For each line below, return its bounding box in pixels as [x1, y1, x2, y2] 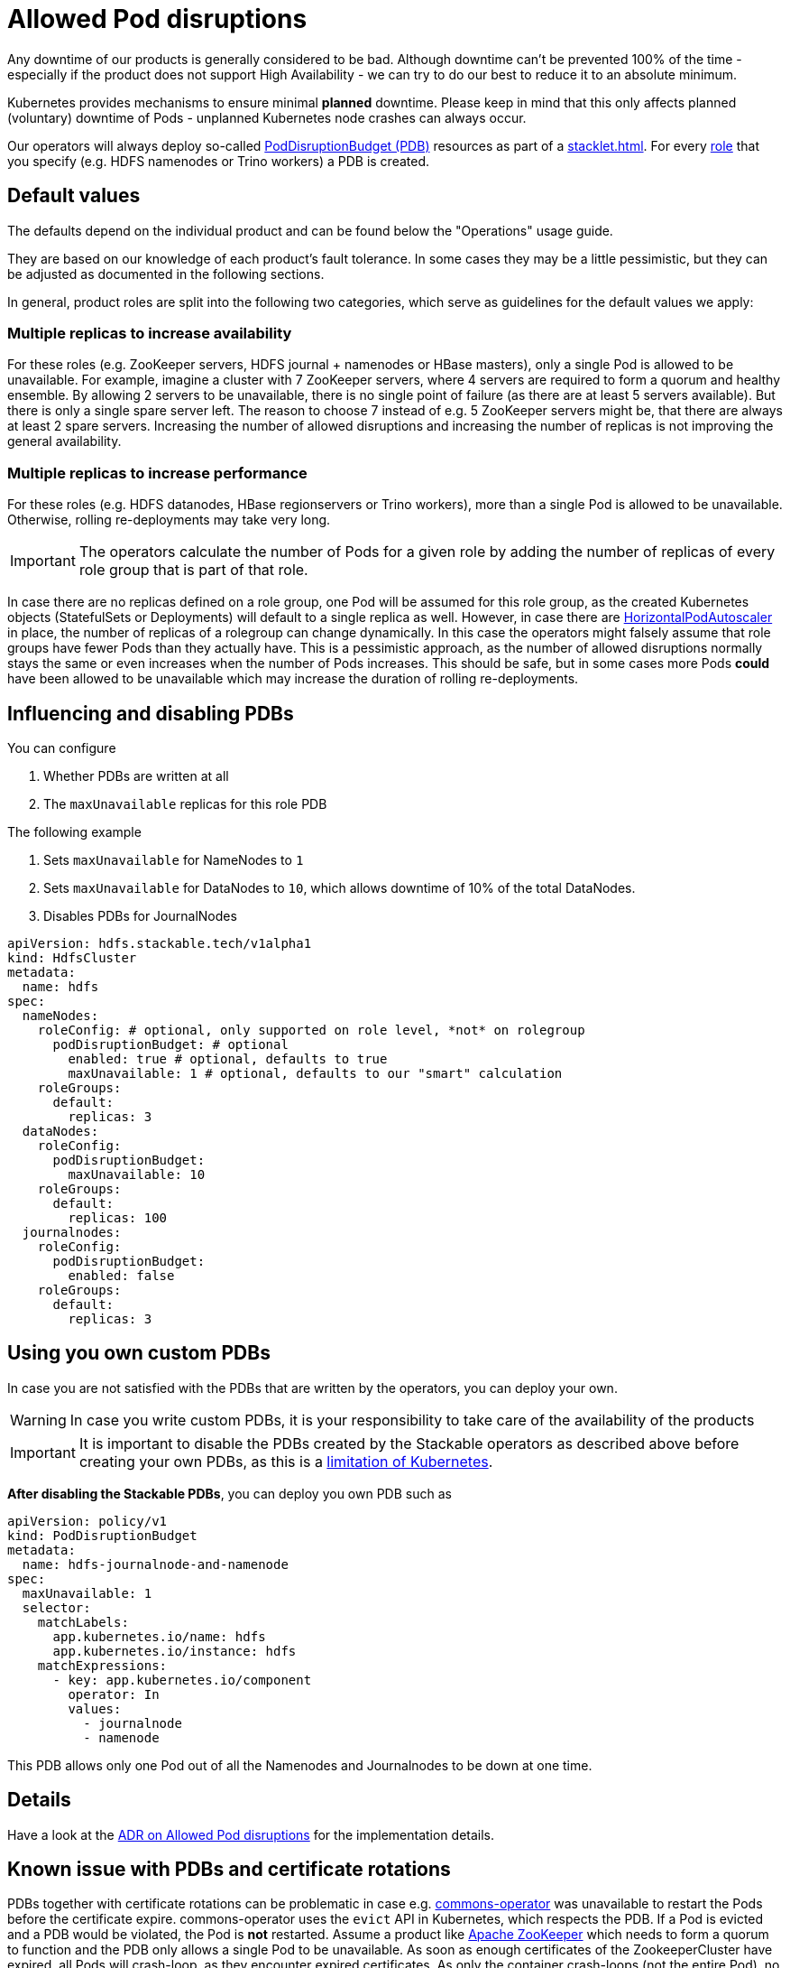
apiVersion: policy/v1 [7, 1513, 168, 1528]
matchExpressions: [37, 1657, 168, 1673]
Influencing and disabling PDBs [7, 701, 294, 725]
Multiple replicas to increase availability [7, 323, 292, 342]
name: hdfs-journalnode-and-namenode [22, 1556, 289, 1572]
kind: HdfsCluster [7, 950, 137, 965]
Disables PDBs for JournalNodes [43, 907, 237, 924]
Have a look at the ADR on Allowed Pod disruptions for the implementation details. [7, 1826, 495, 1843]
